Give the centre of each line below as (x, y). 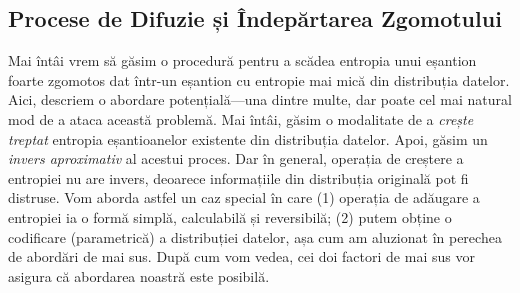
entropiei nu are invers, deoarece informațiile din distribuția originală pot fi (238, 177)
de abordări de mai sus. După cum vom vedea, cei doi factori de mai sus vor (241, 256)
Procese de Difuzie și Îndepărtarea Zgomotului (255, 18)
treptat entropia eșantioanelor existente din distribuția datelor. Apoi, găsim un (248, 138)
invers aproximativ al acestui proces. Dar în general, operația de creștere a (236, 158)
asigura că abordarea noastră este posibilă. (139, 275)
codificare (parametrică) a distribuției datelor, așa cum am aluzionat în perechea (255, 236)
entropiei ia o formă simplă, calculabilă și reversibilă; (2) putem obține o (230, 216)
